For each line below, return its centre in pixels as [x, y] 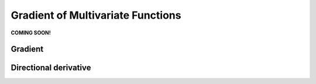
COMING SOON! [31, 33]
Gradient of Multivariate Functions [96, 15]
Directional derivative [51, 68]
